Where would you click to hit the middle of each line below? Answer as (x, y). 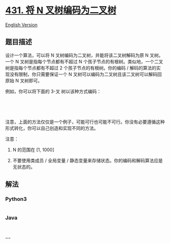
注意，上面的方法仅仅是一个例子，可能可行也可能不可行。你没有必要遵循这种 (85, 122)
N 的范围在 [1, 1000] (33, 150)
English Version (22, 25)
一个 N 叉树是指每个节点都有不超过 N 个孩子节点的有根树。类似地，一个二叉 (84, 61)
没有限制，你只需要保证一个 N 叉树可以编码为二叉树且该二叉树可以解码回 (86, 74)
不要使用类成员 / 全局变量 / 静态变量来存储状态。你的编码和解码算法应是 (88, 160)
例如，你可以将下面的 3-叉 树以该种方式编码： (53, 91)
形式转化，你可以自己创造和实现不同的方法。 (52, 128)
